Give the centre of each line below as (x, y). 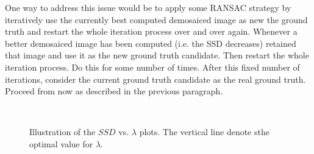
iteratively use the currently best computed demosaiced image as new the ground (156, 19)
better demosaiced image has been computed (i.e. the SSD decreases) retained (151, 43)
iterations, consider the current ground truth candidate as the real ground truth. (155, 79)
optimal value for (61, 143)
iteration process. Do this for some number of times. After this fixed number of (152, 67)
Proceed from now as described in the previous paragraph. (114, 91)
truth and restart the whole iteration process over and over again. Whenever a (151, 31)
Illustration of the (62, 132)
